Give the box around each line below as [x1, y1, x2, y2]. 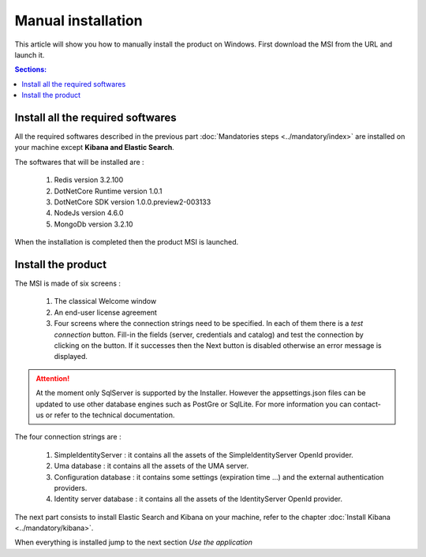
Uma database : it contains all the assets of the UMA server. [54, 462, 248, 471]
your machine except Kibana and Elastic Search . [14, 143, 175, 152]
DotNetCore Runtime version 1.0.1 [54, 186, 163, 196]
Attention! [35, 373, 70, 383]
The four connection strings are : [14, 432, 121, 442]
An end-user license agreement [54, 308, 158, 317]
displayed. [54, 352, 88, 361]
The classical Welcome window [54, 297, 157, 306]
